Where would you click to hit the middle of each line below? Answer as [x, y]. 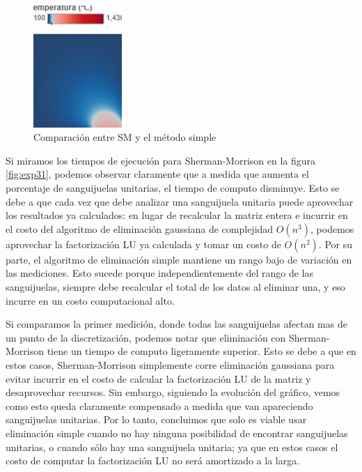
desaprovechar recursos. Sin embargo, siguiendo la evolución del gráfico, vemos [173, 392]
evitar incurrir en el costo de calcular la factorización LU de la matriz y [158, 378]
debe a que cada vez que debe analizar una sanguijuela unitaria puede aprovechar [180, 201]
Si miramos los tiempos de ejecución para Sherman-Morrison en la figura [161, 160]
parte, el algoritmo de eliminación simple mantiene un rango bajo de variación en [179, 259]
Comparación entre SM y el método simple [125, 137]
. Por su [335, 244]
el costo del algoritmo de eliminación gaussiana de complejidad [140, 228]
